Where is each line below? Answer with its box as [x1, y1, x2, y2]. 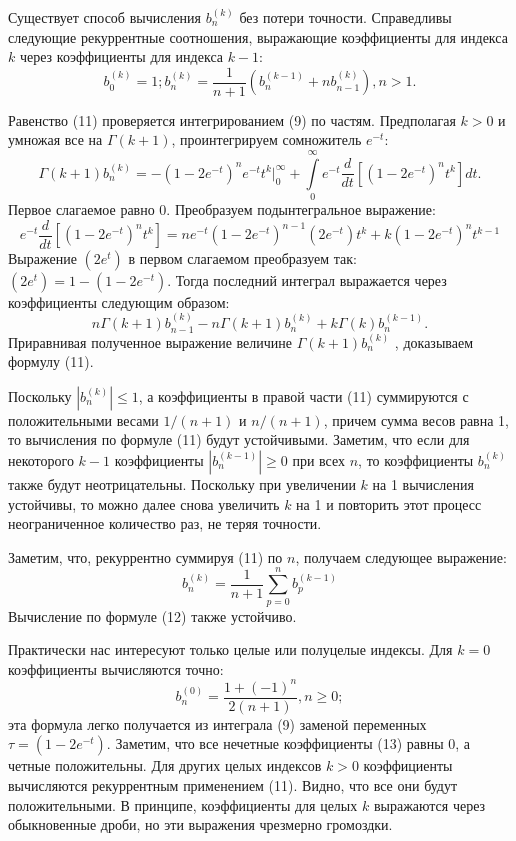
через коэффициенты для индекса [19, 46, 223, 67]
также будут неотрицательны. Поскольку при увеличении [8, 474, 356, 495]
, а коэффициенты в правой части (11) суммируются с [138, 385, 469, 406]
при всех [292, 450, 346, 471]
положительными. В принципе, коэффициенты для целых [8, 794, 358, 815]
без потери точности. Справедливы [239, 7, 452, 27]
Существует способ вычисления [8, 7, 202, 27]
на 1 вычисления [372, 474, 474, 495]
